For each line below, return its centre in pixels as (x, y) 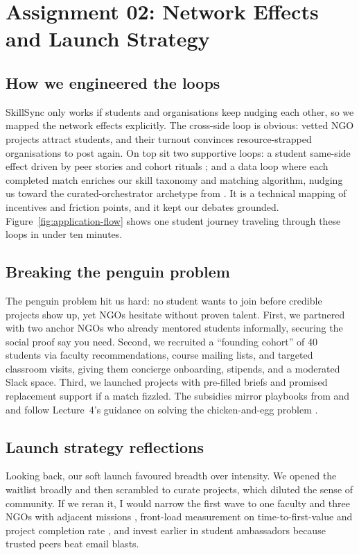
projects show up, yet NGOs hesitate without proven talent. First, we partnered (175, 314)
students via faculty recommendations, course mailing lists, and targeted (159, 355)
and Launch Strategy (108, 39)
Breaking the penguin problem (118, 272)
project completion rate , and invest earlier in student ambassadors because (166, 530)
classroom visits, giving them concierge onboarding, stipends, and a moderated (173, 368)
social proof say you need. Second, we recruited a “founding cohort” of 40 (161, 341)
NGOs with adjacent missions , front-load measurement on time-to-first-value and (179, 516)
